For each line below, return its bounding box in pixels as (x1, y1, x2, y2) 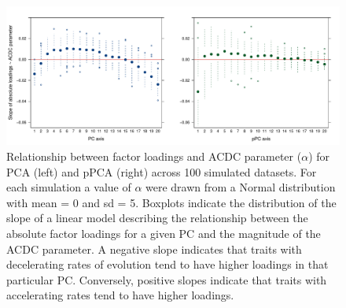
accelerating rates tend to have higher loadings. (6, 287, 234, 303)
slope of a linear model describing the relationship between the (6, 210, 308, 226)
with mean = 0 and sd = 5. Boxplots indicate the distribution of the (6, 194, 337, 210)
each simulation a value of (6, 179, 131, 195)
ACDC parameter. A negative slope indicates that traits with (6, 240, 302, 257)
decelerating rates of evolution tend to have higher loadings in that (6, 256, 329, 273)
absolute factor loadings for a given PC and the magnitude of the (6, 225, 321, 241)
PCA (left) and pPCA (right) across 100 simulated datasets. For (6, 163, 317, 180)
